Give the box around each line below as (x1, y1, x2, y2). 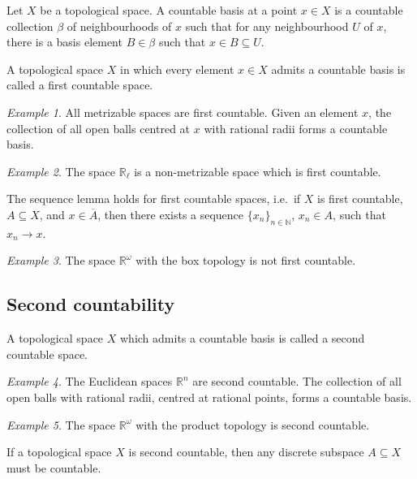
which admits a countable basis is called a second (119, 330, 365, 347)
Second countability (6, 291, 175, 317)
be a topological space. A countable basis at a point (40, 2, 298, 18)
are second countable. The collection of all (192, 373, 402, 390)
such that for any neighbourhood (185, 17, 349, 34)
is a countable (334, 2, 403, 18)
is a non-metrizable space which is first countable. (134, 162, 381, 179)
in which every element (119, 60, 234, 77)
